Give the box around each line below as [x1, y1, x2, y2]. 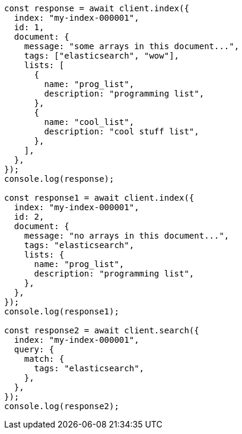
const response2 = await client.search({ [4, 326, 199, 335]
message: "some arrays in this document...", [24, 41, 240, 51]
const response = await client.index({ [4, 4, 189, 13]
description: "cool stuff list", [44, 127, 199, 136]
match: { [24, 354, 65, 364]
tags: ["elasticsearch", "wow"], [24, 51, 180, 60]
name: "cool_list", [44, 117, 135, 127]
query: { [14, 345, 55, 354]
